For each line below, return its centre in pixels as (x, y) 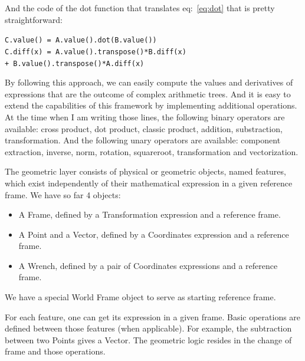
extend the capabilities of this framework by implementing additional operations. (151, 105)
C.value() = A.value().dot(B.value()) (81, 40)
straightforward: (34, 19)
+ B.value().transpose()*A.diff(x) (75, 63)
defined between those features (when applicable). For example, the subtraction (148, 328)
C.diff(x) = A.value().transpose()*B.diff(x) (96, 52)
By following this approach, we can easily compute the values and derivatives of (149, 82)
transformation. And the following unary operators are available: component (143, 140)
